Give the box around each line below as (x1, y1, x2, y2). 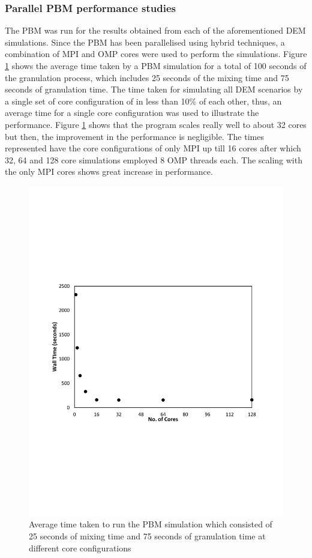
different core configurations (29, 541, 131, 554)
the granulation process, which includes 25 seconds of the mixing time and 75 (5, 71, 289, 83)
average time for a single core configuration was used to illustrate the (5, 106, 259, 119)
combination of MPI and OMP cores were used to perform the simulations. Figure (5, 47, 307, 60)
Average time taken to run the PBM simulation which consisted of (29, 518, 272, 530)
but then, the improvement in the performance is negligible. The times (5, 130, 264, 142)
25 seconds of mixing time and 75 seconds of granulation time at (29, 530, 266, 542)
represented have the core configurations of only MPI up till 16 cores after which (5, 142, 301, 154)
